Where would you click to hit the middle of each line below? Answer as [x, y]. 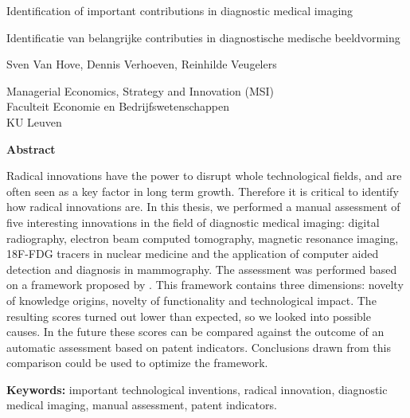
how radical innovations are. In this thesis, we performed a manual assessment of [203, 207]
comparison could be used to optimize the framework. [137, 363]
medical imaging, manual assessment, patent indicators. [142, 405]
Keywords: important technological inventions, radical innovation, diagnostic [197, 389]
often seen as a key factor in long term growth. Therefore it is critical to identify [203, 191]
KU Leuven [34, 121]
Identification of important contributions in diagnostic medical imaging [180, 10]
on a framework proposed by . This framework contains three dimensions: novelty [205, 285]
